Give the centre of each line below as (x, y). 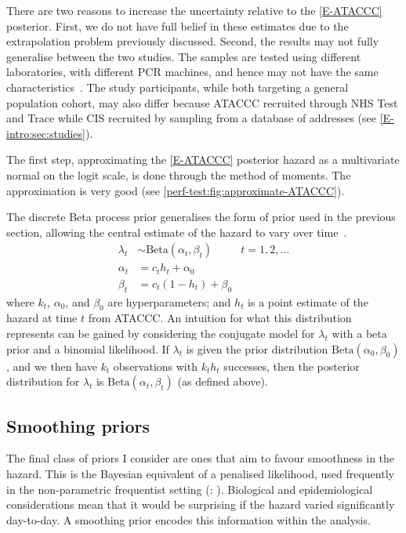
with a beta (359, 334)
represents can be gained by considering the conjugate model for (161, 334)
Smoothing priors (78, 425)
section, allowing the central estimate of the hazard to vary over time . (177, 232)
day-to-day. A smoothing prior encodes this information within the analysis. (188, 519)
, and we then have (52, 366)
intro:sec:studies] (46, 133)
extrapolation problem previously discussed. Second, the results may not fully (193, 41)
